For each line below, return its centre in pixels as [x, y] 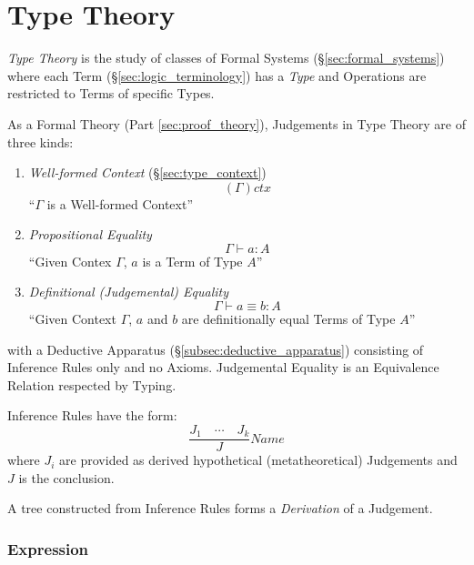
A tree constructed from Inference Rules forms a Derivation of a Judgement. [220, 508]
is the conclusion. [66, 477]
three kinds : [40, 141]
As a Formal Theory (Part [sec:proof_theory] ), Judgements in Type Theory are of [237, 123]
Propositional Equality [90, 234]
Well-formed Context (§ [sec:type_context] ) [147, 172]
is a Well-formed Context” [120, 203]
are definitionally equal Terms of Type [288, 319]
